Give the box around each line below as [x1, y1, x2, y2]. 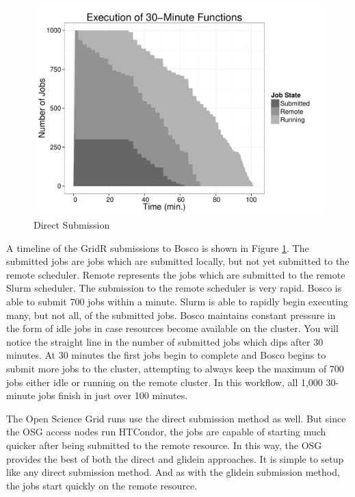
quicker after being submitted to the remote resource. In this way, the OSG [6, 437, 322, 452]
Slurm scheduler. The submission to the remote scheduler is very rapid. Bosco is [6, 281, 342, 295]
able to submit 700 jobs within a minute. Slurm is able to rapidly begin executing [6, 294, 349, 308]
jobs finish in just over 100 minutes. [38, 388, 188, 403]
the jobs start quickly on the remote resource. [6, 478, 198, 492]
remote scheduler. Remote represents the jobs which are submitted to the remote [6, 267, 345, 281]
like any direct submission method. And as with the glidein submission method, [6, 465, 340, 479]
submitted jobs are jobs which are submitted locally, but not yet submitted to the [6, 254, 350, 268]
